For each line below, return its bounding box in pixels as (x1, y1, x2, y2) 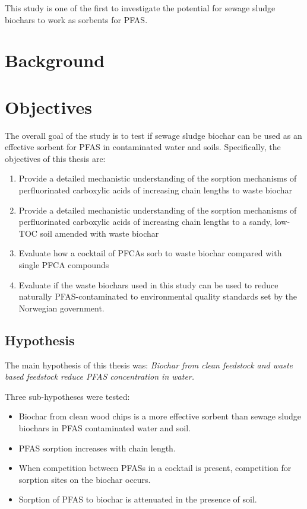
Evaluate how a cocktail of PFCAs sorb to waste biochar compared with (18, 247, 282, 259)
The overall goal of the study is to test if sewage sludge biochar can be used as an (5, 129, 302, 141)
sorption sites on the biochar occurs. (18, 473, 151, 485)
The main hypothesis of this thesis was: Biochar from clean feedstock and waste (5, 358, 293, 371)
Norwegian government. (18, 301, 105, 314)
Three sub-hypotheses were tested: (5, 390, 130, 402)
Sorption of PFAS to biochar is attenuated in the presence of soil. (18, 493, 257, 505)
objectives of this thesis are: (5, 152, 106, 164)
